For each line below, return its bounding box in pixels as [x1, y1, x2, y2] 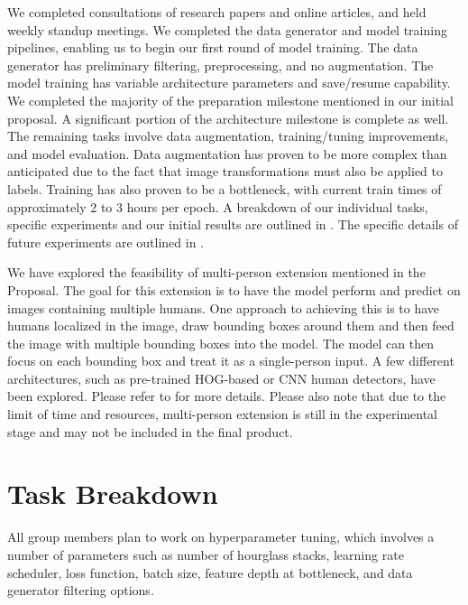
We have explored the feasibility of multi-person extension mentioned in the [7, 263, 426, 282]
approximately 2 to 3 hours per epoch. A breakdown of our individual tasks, [7, 197, 428, 216]
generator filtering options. [7, 581, 154, 600]
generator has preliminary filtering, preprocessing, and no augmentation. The [7, 55, 434, 74]
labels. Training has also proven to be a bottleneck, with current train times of [7, 179, 442, 198]
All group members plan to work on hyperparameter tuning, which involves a [7, 527, 435, 546]
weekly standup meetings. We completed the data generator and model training [7, 20, 447, 39]
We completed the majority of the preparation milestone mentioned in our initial [7, 90, 454, 109]
